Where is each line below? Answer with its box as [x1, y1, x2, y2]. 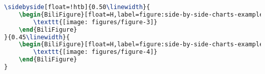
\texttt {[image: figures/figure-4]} [33, 48, 157, 56]
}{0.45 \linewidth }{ [4, 33, 70, 41]
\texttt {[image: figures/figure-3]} [33, 18, 157, 26]
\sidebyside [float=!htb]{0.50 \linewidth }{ [4, 4, 150, 11]
